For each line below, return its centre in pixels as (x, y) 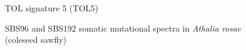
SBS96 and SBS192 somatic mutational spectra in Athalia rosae (123, 28)
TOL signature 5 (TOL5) (52, 8)
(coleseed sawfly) (36, 40)
